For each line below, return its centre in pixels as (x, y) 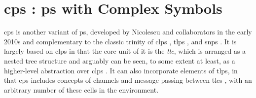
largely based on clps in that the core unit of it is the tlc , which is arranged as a (125, 51)
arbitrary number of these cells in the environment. (81, 89)
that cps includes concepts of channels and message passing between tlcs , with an (128, 80)
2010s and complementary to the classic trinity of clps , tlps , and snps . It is (120, 41)
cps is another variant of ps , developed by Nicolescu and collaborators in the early (128, 32)
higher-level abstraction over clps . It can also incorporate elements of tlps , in (121, 70)
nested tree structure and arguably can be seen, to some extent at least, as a (120, 60)
